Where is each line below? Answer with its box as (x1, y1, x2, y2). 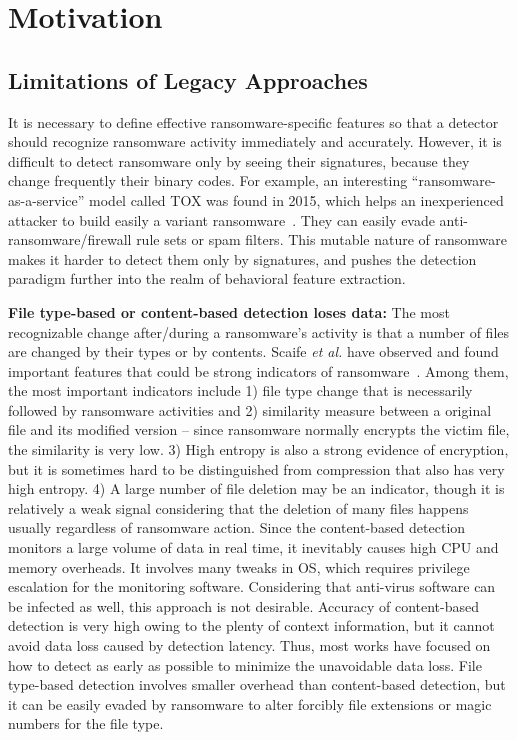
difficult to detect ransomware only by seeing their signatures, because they (8, 150, 470, 171)
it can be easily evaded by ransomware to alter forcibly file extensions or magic (8, 693, 492, 714)
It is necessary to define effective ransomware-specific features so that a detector (8, 111, 499, 132)
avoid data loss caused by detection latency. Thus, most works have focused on (8, 635, 491, 656)
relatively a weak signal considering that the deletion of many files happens (8, 497, 469, 518)
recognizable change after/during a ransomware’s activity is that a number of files (8, 321, 510, 342)
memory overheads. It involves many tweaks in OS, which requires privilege (8, 556, 470, 577)
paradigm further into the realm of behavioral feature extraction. (8, 268, 406, 289)
